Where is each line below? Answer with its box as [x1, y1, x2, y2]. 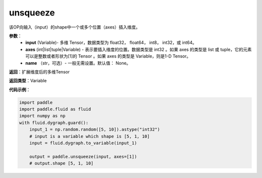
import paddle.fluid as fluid [19, 106, 91, 112]
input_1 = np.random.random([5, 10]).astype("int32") [29, 127, 160, 133]
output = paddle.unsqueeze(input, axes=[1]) [29, 154, 137, 159]
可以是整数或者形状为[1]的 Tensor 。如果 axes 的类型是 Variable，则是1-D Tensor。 [25, 53, 191, 59]
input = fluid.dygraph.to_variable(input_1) [29, 140, 137, 146]
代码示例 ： [9, 87, 31, 92]
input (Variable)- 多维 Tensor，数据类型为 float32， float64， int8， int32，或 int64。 [25, 40, 197, 45]
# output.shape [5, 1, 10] [29, 161, 94, 166]
